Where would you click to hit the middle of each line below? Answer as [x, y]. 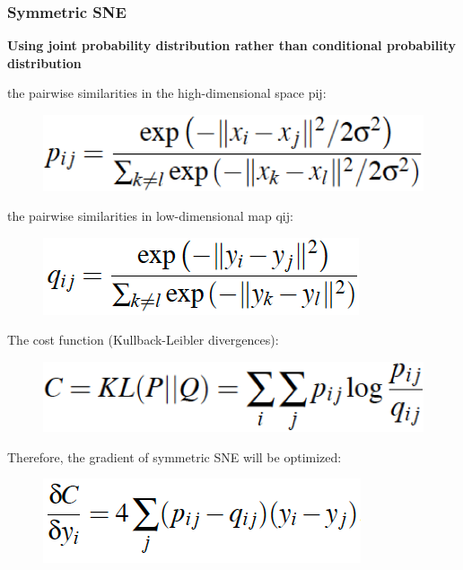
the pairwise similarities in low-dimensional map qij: [150, 216]
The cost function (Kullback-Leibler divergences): [143, 340]
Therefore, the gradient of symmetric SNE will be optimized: [175, 456]
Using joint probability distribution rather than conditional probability [232, 45]
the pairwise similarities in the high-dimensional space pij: [167, 93]
